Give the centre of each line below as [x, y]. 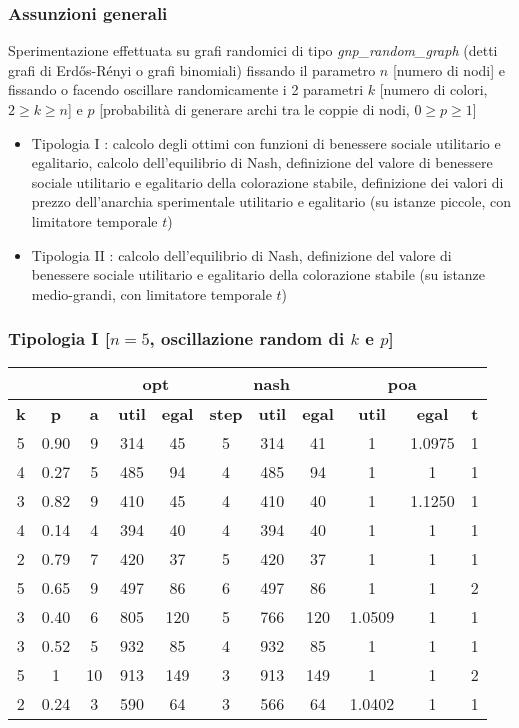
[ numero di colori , [433, 89]
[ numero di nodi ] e [449, 69]
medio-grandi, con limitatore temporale [151, 293]
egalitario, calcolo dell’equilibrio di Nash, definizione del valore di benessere [262, 162]
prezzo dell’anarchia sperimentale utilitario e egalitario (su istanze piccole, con [271, 201]
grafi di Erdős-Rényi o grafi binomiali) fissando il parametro [192, 69]
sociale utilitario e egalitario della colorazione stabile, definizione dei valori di [267, 181]
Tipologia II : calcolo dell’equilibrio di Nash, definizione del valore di [241, 254]
